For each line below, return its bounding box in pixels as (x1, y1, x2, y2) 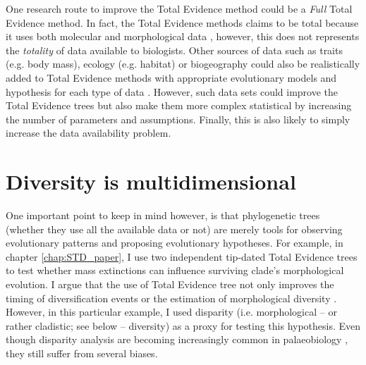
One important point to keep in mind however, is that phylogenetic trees (6, 208, 320, 223)
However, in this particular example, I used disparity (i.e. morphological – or (6, 304, 337, 319)
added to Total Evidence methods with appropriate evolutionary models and (6, 70, 337, 85)
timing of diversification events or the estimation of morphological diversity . (6, 290, 337, 305)
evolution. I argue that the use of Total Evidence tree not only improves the (6, 277, 334, 292)
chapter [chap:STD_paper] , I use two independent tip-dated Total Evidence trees (6, 249, 358, 264)
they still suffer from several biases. (6, 346, 158, 360)
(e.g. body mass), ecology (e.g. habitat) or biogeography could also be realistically (6, 56, 360, 71)
